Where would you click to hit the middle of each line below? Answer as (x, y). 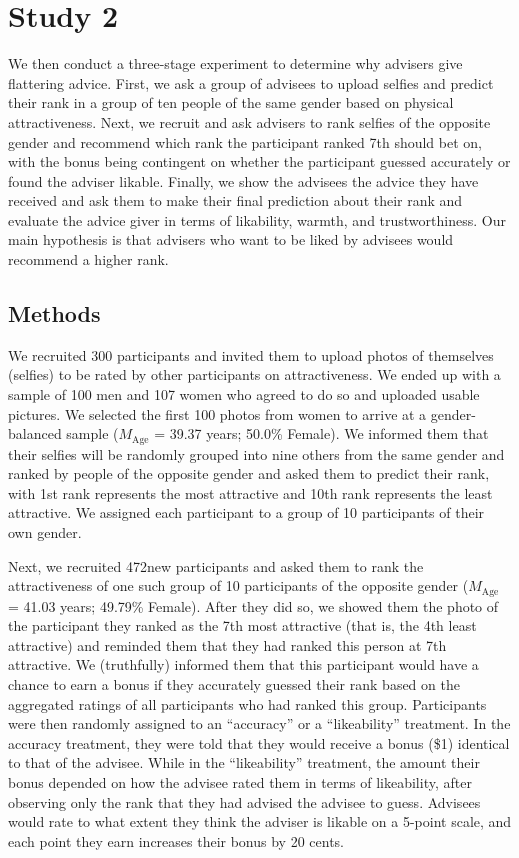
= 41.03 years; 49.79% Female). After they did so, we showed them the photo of (253, 605)
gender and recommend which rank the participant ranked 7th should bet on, (245, 141)
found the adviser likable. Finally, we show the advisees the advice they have (243, 180)
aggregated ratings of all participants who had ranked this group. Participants (247, 703)
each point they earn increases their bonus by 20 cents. (176, 840)
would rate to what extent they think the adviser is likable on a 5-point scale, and (260, 821)
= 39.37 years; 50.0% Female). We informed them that (321, 433)
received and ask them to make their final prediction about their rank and (235, 200)
